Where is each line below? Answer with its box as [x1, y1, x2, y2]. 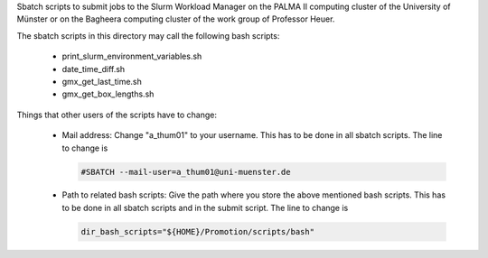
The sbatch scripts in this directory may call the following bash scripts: [16, 30, 280, 41]
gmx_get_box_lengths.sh [61, 88, 155, 99]
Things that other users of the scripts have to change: [16, 109, 217, 120]
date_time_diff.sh [61, 63, 126, 74]
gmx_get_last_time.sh [61, 76, 142, 87]
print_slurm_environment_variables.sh [61, 51, 202, 62]
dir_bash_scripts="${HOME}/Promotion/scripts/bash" [80, 226, 315, 236]
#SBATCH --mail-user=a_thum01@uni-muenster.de [80, 167, 291, 177]
